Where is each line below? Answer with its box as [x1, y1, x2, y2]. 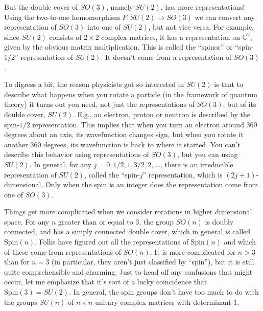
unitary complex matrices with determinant [95, 296, 231, 307]
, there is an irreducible [160, 159, 233, 169]
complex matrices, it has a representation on [101, 31, 241, 42]
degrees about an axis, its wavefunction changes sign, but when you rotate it [4, 129, 244, 140]
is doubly [205, 216, 234, 227]
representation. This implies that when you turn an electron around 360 [32, 119, 257, 129]
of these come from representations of [4, 246, 121, 257]
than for [4, 256, 30, 267]
